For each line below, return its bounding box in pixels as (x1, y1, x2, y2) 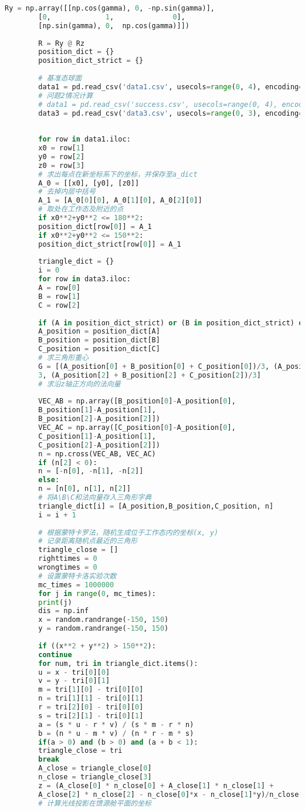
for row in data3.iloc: (38, 275, 131, 284)
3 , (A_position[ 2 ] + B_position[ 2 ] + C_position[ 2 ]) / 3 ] (38, 371, 261, 379)
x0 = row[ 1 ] (38, 144, 85, 152)
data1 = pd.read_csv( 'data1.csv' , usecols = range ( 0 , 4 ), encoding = (38, 82, 303, 91)
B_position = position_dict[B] (38, 336, 160, 345)
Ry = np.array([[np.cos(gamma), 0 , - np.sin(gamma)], (5, 4, 215, 12)
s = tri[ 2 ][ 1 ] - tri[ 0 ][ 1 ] (38, 711, 144, 720)
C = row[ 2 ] (38, 301, 80, 309)
